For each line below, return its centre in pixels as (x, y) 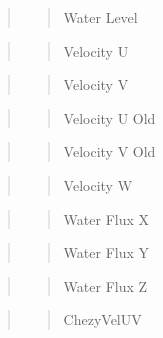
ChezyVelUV (102, 319)
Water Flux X (106, 218)
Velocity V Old (109, 151)
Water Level (100, 17)
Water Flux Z (105, 285)
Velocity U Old (109, 117)
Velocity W (98, 184)
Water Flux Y (106, 252)
